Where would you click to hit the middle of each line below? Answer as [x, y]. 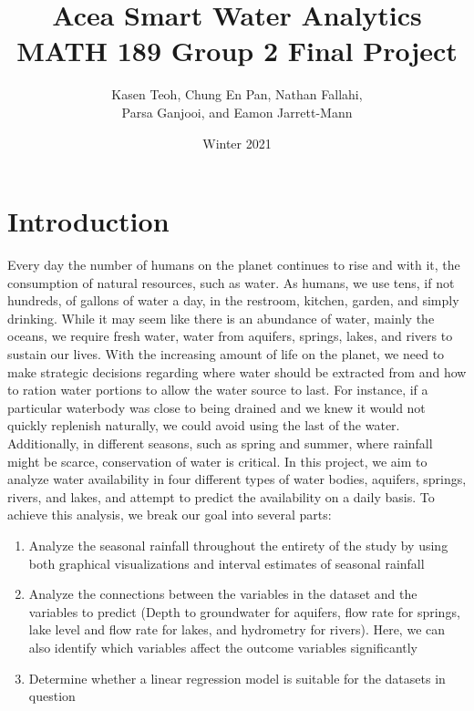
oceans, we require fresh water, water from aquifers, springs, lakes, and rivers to [230, 336]
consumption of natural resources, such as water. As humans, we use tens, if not [231, 282]
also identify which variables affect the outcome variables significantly [223, 647]
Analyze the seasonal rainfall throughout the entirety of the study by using [238, 545]
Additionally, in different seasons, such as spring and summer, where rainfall [220, 443]
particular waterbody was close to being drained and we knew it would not [216, 407]
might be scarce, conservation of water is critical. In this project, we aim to [217, 461]
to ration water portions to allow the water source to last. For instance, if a [218, 390]
